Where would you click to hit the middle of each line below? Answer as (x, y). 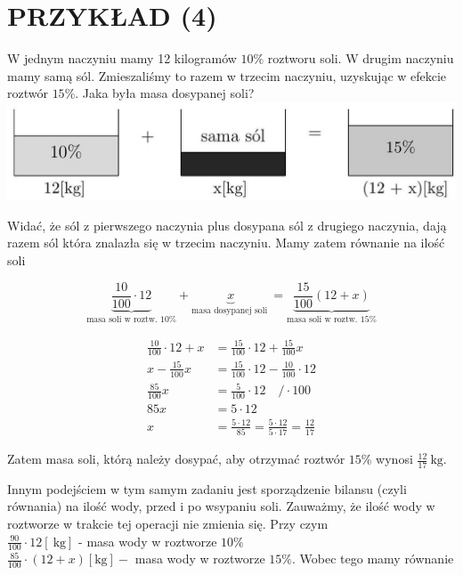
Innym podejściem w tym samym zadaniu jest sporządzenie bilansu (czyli (207, 488)
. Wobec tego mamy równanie (373, 559)
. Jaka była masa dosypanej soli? (165, 93)
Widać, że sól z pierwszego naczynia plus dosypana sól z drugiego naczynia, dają (227, 225)
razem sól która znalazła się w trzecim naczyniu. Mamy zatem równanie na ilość (226, 243)
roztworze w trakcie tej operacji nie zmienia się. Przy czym (168, 524)
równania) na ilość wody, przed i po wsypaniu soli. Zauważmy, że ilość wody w (221, 506)
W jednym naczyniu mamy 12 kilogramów (122, 58)
